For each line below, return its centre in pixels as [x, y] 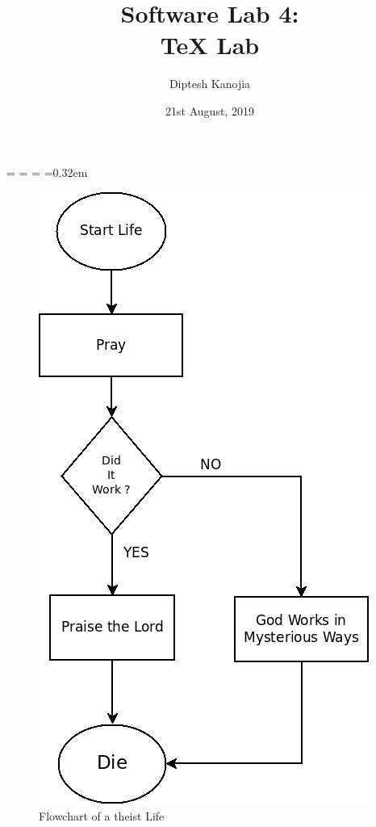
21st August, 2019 [210, 110]
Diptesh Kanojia [210, 84]
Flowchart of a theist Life [102, 815]
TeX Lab [210, 45]
